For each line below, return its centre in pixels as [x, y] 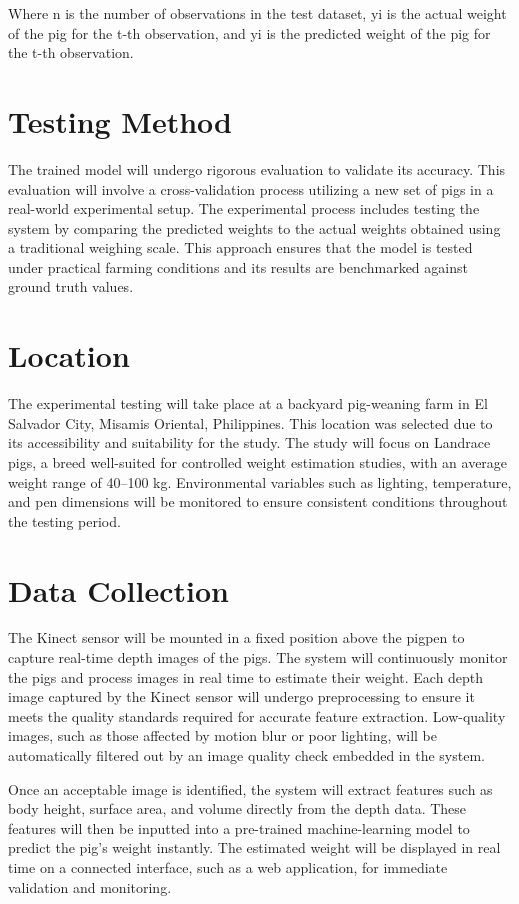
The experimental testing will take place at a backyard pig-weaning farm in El [248, 403]
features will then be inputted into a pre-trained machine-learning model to [239, 827]
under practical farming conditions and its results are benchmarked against [238, 266]
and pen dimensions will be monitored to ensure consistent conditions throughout [258, 501]
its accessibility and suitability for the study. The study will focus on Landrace [249, 442]
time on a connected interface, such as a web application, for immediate [228, 867]
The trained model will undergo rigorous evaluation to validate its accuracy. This [257, 168]
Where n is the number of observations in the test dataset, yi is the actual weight [257, 13]
